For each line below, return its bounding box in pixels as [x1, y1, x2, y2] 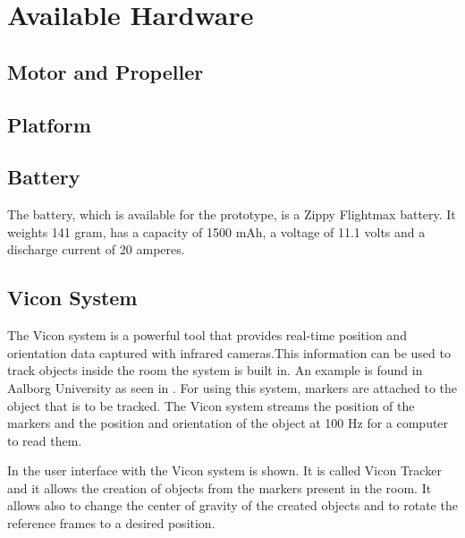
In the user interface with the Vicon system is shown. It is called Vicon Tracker [7, 461, 442, 480]
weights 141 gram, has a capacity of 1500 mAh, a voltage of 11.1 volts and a [7, 222, 426, 241]
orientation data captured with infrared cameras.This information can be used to [7, 343, 451, 362]
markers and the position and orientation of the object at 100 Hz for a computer [7, 414, 449, 432]
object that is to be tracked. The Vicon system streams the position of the [7, 396, 415, 414]
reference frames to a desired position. [7, 514, 216, 533]
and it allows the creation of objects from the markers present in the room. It [7, 478, 432, 497]
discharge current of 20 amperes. [7, 240, 185, 259]
